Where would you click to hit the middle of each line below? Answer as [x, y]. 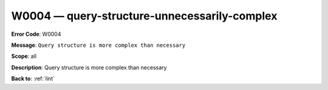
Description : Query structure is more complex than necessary [89, 67]
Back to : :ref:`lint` [33, 78]
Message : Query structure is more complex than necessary [98, 45]
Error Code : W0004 [36, 34]
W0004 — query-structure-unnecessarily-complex [144, 16]
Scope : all [24, 56]
